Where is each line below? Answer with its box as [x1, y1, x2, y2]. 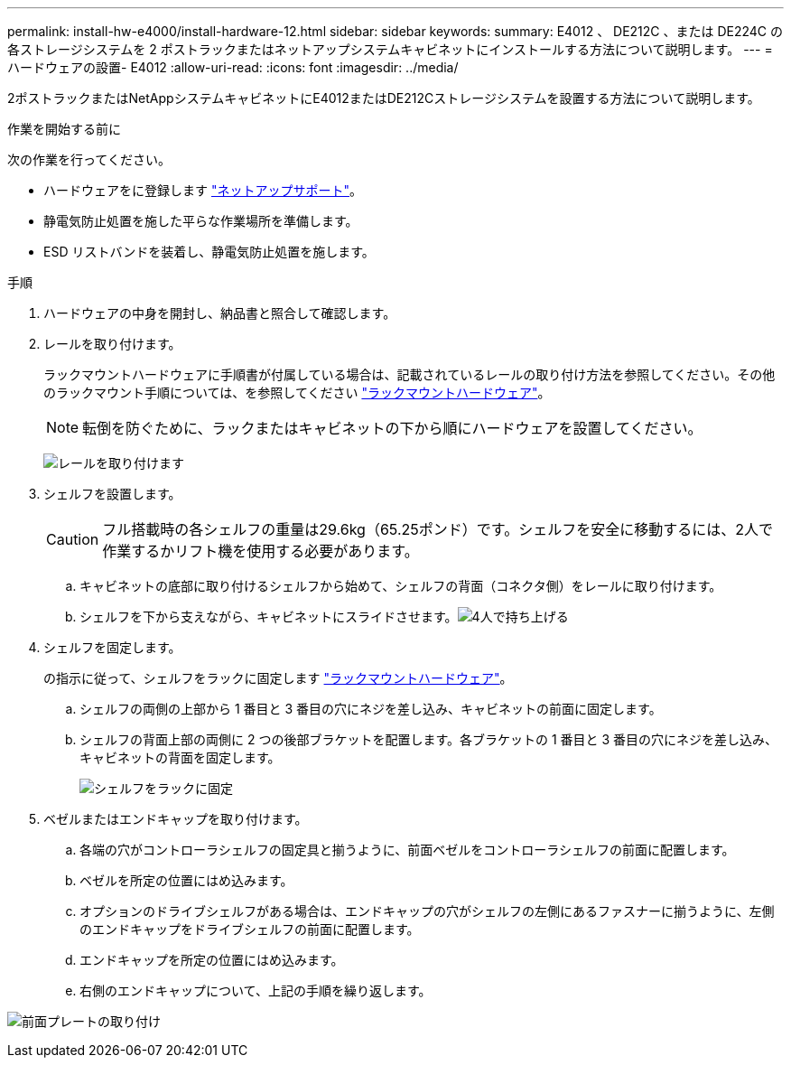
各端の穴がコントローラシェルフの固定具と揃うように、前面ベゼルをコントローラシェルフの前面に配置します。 [79, 842, 735, 857]
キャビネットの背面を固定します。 [79, 750, 281, 765]
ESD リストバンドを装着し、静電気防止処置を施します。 [43, 244, 375, 259]
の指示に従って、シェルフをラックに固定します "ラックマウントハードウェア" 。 [43, 670, 513, 686]
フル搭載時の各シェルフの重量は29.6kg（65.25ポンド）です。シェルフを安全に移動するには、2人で [102, 520, 773, 538]
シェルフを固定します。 [43, 640, 181, 655]
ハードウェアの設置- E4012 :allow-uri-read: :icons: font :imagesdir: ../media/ [7, 60, 459, 75]
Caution [46, 530, 99, 548]
